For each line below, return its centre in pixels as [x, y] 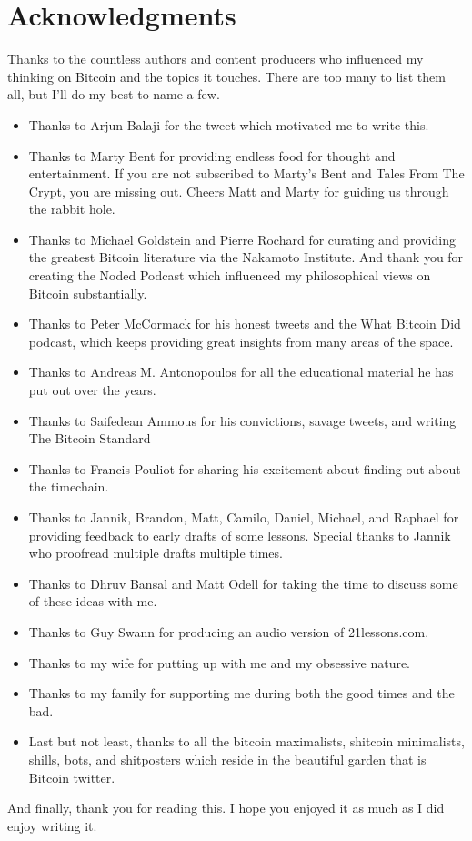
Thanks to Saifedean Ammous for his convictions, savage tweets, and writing [242, 420]
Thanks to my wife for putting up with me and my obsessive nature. [220, 662]
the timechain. [69, 486]
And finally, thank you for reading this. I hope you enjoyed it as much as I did [226, 808]
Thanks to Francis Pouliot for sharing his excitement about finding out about [245, 468]
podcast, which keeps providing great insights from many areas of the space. [241, 341]
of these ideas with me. [93, 601]
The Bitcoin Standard [90, 438]
